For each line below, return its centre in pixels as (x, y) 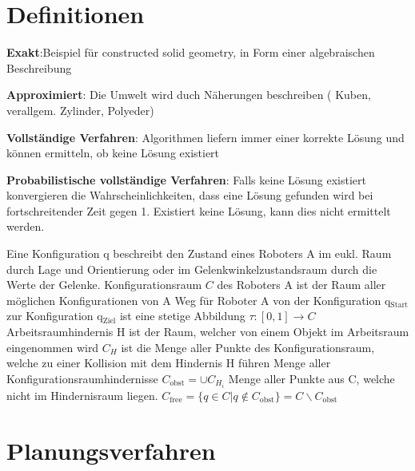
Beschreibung (39, 67)
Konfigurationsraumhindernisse (82, 378)
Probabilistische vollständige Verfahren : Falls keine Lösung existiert (187, 179)
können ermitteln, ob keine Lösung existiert (113, 153)
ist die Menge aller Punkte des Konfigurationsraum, (248, 347)
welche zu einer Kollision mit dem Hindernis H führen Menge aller (169, 363)
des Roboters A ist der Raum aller (301, 285)
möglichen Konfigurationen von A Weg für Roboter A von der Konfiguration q (199, 300)
